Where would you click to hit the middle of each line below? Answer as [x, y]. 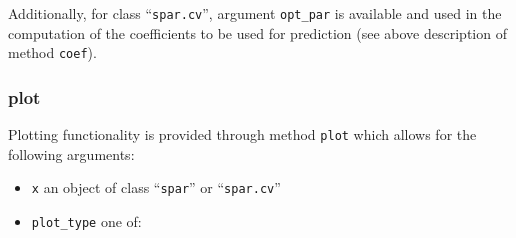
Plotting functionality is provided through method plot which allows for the [242, 134]
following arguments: [71, 153]
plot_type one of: [86, 221]
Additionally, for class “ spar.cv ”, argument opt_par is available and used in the [255, 13]
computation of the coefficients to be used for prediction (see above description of [257, 32]
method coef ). [52, 52]
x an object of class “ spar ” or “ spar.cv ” [156, 187]
